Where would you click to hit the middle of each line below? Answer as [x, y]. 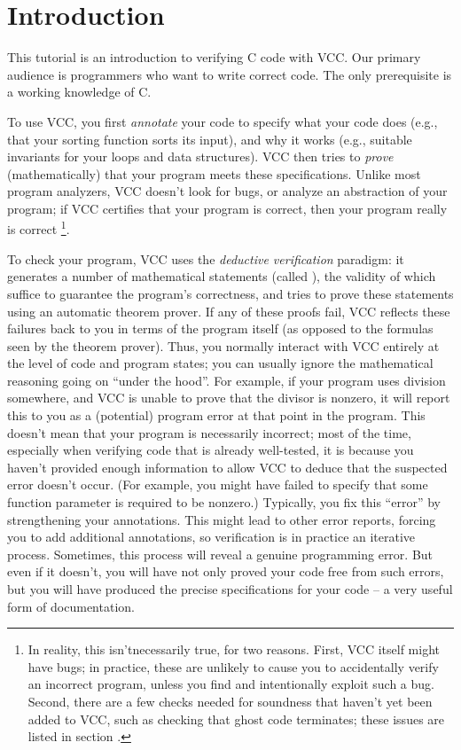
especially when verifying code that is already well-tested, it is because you [211, 450]
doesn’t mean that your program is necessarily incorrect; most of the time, [209, 432]
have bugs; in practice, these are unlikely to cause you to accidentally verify [233, 666]
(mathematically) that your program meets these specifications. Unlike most [214, 173]
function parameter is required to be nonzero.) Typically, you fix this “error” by [224, 502]
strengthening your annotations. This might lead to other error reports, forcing [222, 519]
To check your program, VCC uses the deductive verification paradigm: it [206, 258]
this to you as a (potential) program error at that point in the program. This [216, 415]
